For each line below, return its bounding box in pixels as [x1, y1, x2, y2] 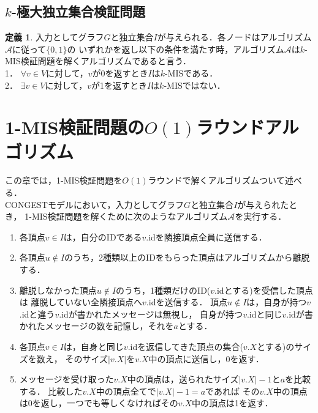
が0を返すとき [92, 66, 148, 79]
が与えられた [237, 198, 289, 210]
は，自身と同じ [63, 340, 124, 353]
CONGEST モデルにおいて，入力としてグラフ [5, 198, 184, 210]
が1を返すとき [91, 78, 147, 91]
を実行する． [235, 210, 287, 223]
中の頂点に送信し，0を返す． [148, 352, 264, 365]
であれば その [205, 384, 260, 397]
